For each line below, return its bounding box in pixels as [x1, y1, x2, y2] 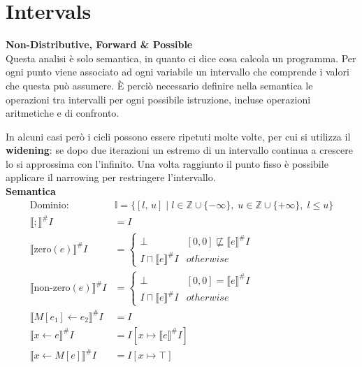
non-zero [34, 283, 71, 294]
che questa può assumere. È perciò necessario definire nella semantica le [6, 78, 313, 92]
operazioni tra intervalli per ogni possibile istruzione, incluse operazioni [6, 92, 311, 106]
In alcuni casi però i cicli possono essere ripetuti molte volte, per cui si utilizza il [6, 129, 351, 143]
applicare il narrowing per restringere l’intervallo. [6, 170, 216, 185]
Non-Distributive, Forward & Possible [6, 37, 193, 52]
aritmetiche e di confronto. [6, 106, 120, 120]
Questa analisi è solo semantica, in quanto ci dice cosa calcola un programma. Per [6, 50, 356, 65]
